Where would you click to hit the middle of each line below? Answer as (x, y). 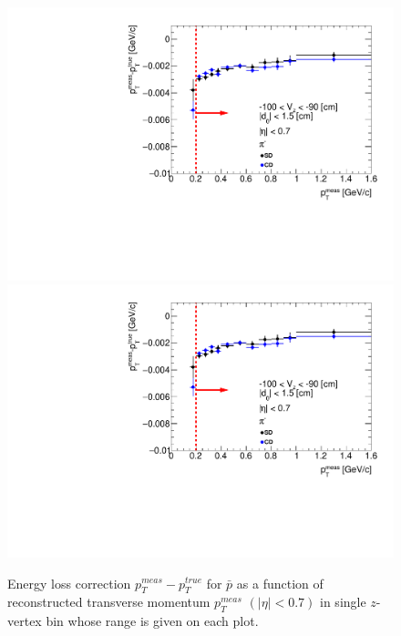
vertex (25, 621)
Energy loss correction (69, 583)
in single (343, 602)
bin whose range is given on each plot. (152, 621)
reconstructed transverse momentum (109, 602)
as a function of (280, 583)
